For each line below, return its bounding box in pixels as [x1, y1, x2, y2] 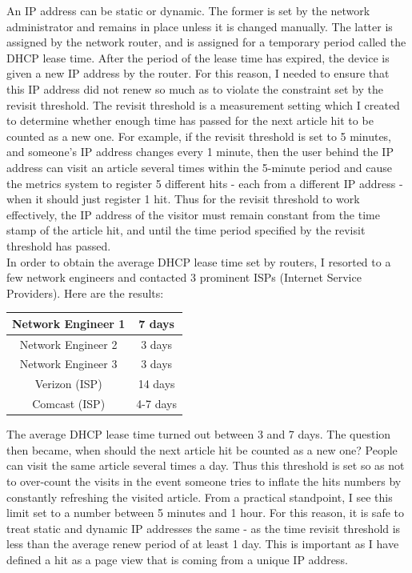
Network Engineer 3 [19, 355, 118, 372]
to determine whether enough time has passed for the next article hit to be [6, 112, 374, 129]
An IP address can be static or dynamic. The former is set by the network [6, 2, 370, 18]
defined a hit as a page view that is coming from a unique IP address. [6, 551, 348, 567]
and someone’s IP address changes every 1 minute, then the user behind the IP [6, 143, 394, 160]
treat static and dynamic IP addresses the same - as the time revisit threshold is [6, 519, 401, 536]
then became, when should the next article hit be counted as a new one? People [6, 441, 398, 458]
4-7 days [136, 395, 177, 412]
